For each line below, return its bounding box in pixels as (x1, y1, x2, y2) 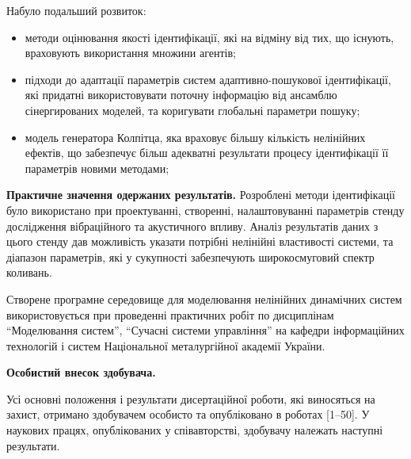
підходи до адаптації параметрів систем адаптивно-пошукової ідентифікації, (25, 71, 391, 87)
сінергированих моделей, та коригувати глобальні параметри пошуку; (25, 101, 360, 118)
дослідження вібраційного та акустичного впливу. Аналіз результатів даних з (6, 217, 379, 234)
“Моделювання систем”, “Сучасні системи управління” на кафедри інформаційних (6, 322, 405, 339)
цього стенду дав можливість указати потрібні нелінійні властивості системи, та (6, 233, 394, 250)
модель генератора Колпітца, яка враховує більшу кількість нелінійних (25, 128, 366, 145)
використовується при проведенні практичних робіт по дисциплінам (6, 306, 334, 323)
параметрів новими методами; (25, 159, 169, 176)
